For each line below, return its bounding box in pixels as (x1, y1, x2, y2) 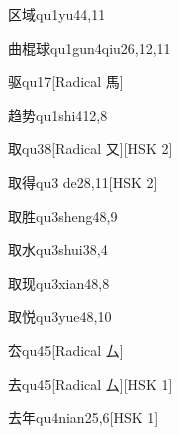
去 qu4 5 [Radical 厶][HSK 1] (8, 373, 173, 394)
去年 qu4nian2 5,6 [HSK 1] (8, 407, 159, 428)
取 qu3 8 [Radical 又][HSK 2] (8, 138, 173, 159)
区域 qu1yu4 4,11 (8, 4, 106, 24)
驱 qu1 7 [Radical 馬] (8, 71, 124, 92)
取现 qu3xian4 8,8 (8, 272, 110, 293)
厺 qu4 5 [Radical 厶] (8, 339, 124, 360)
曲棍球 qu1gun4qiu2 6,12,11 (8, 37, 171, 58)
